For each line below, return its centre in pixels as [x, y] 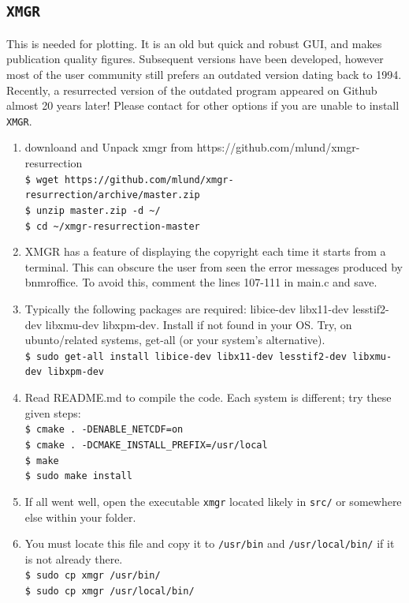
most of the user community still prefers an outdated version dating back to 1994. [204, 74]
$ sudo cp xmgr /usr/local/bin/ [110, 592]
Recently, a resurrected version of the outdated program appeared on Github [192, 90]
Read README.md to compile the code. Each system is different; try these [208, 397]
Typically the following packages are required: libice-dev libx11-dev [187, 309]
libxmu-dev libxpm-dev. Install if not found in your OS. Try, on [199, 324]
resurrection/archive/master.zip [112, 195]
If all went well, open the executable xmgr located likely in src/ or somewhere [213, 501]
